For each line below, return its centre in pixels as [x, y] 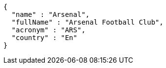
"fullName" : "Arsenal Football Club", [87, 22]
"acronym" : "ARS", [48, 30]
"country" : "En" [44, 38]
